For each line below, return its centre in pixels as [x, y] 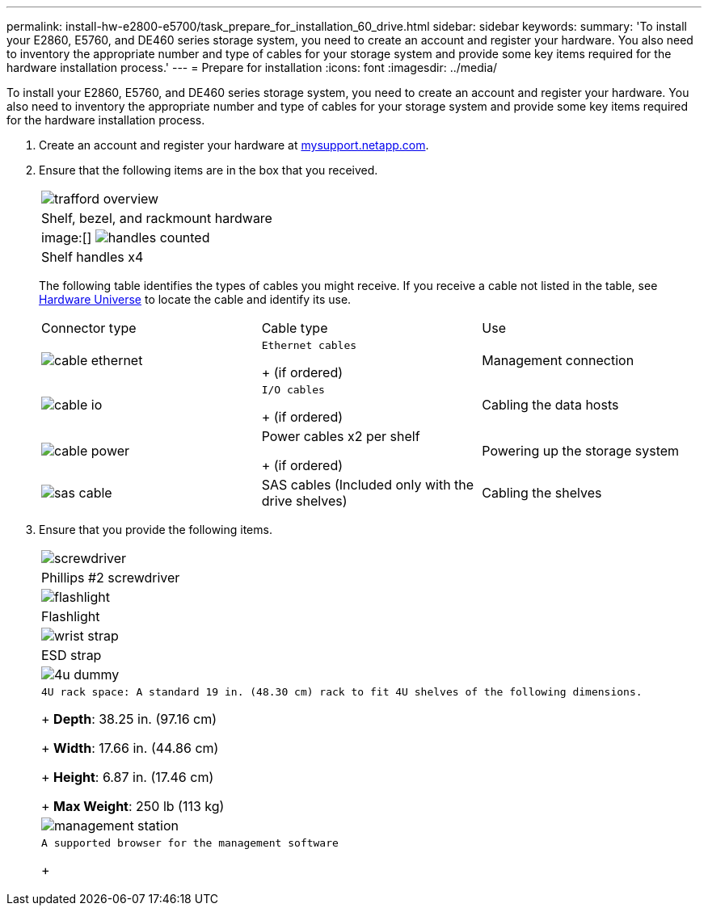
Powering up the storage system [581, 451]
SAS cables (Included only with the [368, 485]
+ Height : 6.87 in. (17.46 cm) [128, 777]
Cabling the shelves [542, 493]
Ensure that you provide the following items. [156, 530]
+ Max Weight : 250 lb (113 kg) [133, 806]
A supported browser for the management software [190, 843]
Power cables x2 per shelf [341, 436]
